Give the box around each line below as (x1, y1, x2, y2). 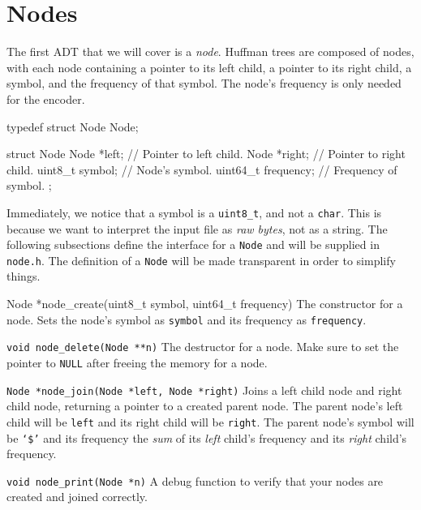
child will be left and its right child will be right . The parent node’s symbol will (6, 413, 415, 430)
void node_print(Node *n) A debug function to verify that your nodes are (6, 472, 384, 489)
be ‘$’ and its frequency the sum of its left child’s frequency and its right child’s (6, 429, 407, 446)
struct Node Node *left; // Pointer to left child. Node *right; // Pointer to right (6, 145, 406, 162)
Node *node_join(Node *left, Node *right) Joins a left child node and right (6, 381, 402, 398)
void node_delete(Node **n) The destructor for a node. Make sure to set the (6, 338, 399, 355)
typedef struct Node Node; (6, 118, 139, 135)
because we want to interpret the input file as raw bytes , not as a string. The (6, 220, 388, 237)
